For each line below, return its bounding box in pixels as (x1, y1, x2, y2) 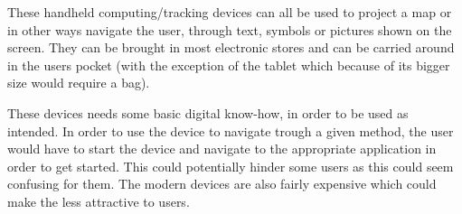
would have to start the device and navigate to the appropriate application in (7, 139, 437, 158)
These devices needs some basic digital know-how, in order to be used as (7, 103, 409, 122)
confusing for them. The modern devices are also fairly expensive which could (7, 174, 437, 193)
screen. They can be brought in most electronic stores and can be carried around (7, 38, 455, 57)
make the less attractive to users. (7, 191, 190, 210)
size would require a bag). (7, 73, 150, 92)
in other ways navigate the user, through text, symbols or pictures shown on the (7, 20, 452, 39)
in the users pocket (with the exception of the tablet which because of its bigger (7, 55, 450, 74)
